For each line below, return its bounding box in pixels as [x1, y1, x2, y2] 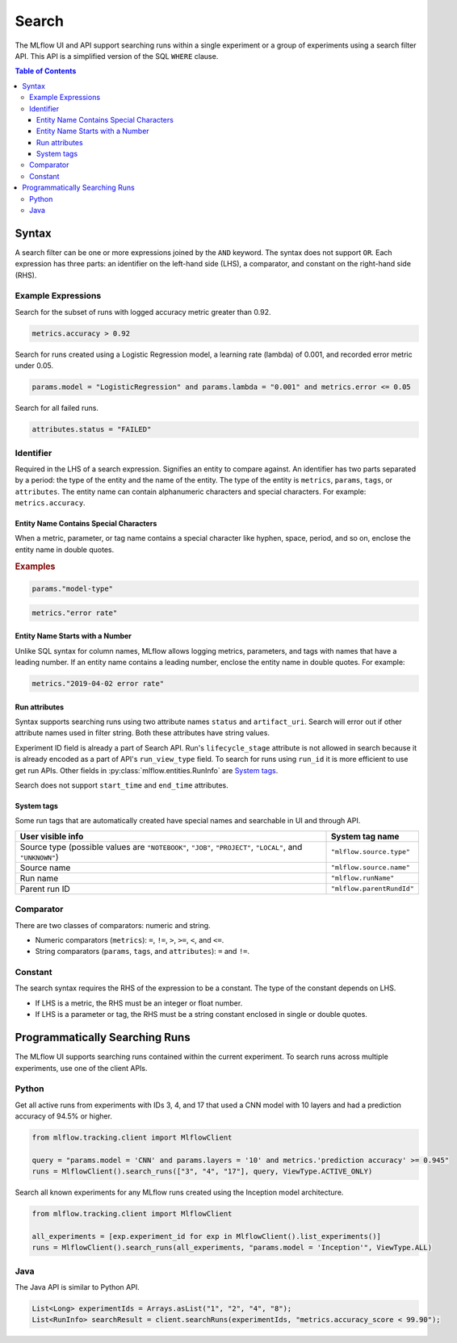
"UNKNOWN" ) [19, 851, 60, 863]
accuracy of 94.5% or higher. [15, 1111, 113, 1121]
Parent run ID [19, 883, 70, 894]
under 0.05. [15, 361, 54, 370]
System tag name [330, 830, 400, 842]
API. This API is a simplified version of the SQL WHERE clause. [15, 51, 219, 61]
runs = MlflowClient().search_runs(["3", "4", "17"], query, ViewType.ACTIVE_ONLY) [31, 1167, 373, 1176]
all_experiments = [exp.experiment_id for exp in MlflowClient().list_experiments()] [31, 1232, 381, 1240]
